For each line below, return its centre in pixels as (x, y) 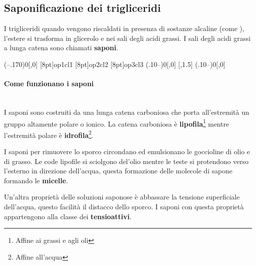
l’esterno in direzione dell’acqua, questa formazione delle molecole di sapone (118, 171)
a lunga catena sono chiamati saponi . (61, 48)
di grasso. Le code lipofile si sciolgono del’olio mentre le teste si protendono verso (126, 161)
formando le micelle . (36, 180)
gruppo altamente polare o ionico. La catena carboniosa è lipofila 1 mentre (117, 123)
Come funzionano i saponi (49, 83)
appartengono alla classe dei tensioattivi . (68, 216)
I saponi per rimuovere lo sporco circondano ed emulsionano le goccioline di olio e (127, 151)
